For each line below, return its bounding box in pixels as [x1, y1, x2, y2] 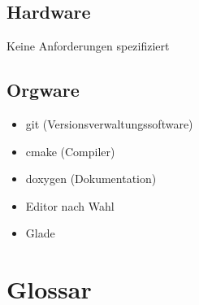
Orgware [6, 77, 80, 102]
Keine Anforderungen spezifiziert [6, 37, 170, 54]
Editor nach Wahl [25, 197, 115, 214]
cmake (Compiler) [25, 142, 115, 159]
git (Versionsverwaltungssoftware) [25, 115, 193, 132]
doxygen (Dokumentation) [25, 170, 157, 187]
